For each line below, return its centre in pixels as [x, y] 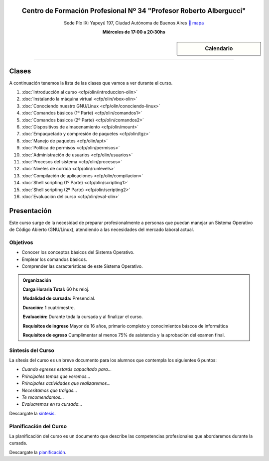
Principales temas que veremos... [56, 376]
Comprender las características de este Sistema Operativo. [82, 266]
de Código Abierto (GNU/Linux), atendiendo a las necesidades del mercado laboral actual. [102, 230]
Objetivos [21, 242]
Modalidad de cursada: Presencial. [59, 298]
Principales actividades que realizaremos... [66, 383]
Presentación [30, 211]
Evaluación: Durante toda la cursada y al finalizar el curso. [83, 317]
